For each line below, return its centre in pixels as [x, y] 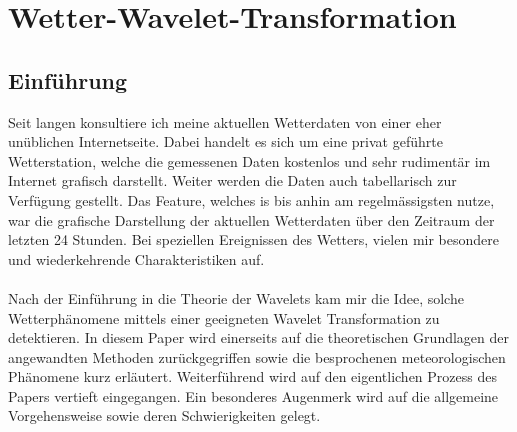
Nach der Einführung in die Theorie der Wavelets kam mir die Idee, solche [236, 297]
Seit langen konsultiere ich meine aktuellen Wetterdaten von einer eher [225, 121]
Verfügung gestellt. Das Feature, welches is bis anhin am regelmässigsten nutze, [251, 199]
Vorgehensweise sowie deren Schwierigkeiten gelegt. [164, 415]
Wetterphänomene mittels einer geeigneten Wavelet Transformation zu [224, 317]
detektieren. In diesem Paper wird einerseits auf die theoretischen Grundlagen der [258, 337]
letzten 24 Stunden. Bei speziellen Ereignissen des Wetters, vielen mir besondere [253, 239]
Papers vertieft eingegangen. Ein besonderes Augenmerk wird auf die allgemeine [253, 395]
